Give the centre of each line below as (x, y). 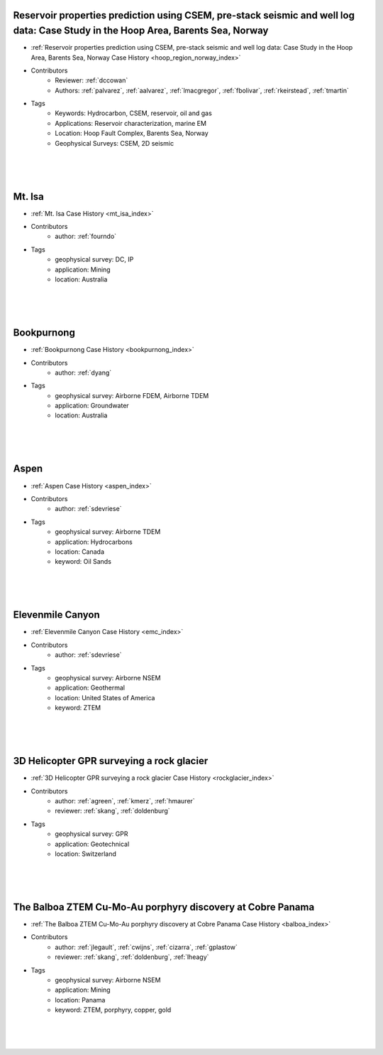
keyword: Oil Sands (83, 562)
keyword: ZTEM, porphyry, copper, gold (113, 1010)
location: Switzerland (86, 854)
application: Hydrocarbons (94, 542)
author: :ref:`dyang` (83, 373)
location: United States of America (105, 697)
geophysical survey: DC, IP (94, 259)
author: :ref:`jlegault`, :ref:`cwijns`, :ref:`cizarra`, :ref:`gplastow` (146, 947)
